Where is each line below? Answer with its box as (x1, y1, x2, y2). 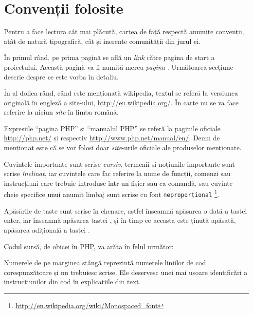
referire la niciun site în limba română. (4, 107, 119, 117)
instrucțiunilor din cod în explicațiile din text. (4, 276, 141, 287)
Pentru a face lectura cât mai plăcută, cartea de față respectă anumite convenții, (4, 26, 244, 37)
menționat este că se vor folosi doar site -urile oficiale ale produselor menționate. (4, 142, 242, 153)
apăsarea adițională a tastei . (4, 224, 90, 235)
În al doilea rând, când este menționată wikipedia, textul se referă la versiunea (4, 88, 238, 98)
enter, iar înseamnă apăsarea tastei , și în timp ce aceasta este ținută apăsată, (4, 215, 236, 225)
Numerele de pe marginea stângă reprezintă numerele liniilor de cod (4, 257, 206, 268)
